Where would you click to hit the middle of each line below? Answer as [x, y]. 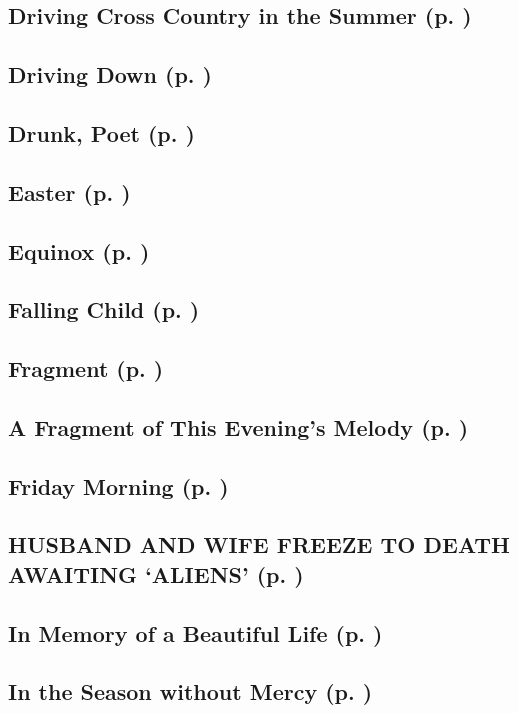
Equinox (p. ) [79, 250]
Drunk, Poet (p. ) [101, 132]
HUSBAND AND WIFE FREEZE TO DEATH [259, 544]
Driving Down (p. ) [110, 74]
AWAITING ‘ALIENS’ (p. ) [156, 573]
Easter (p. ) [69, 191]
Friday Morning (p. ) [118, 485]
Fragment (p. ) [86, 368]
